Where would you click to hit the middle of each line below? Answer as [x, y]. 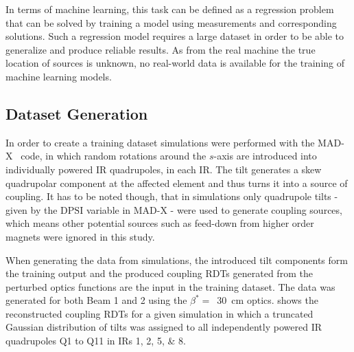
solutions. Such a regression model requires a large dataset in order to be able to [175, 36]
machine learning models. [59, 76]
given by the [32, 209]
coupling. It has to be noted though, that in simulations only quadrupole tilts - [172, 196]
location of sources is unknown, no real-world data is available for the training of [175, 63]
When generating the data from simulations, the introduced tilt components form [177, 260]
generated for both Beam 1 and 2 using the [96, 300]
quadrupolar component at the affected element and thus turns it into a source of [177, 183]
